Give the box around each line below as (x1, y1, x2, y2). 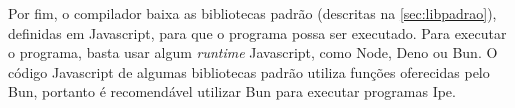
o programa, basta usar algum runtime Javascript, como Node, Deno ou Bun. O (8, 42, 498, 63)
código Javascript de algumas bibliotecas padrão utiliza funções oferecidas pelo (8, 61, 490, 82)
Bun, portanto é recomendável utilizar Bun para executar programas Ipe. (8, 81, 456, 102)
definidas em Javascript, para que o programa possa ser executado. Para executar (8, 22, 507, 43)
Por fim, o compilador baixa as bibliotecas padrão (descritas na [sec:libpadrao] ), (8, 3, 497, 23)
